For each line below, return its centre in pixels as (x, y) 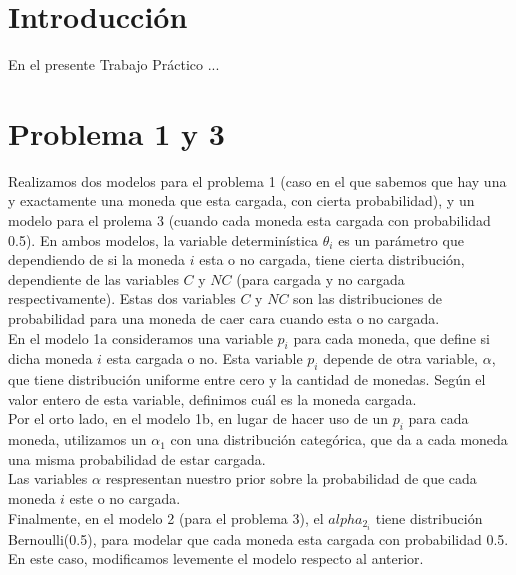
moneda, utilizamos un (77, 439)
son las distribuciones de (367, 298)
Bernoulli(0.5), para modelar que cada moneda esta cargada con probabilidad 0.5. (258, 538)
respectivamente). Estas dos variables (122, 298)
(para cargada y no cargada (320, 278)
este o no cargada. (125, 497)
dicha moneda (50, 358)
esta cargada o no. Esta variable (204, 358)
